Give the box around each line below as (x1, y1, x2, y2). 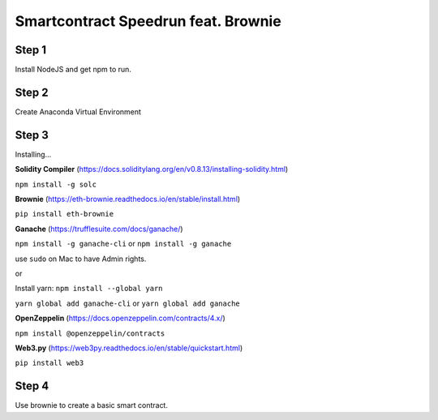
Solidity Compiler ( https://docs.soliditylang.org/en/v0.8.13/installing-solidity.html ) (15, 165, 289, 174)
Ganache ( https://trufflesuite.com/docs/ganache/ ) (15, 224, 183, 234)
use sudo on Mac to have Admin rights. (15, 254, 147, 264)
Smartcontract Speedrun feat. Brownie (15, 12, 281, 30)
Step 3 (15, 128, 49, 142)
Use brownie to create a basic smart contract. (15, 401, 168, 410)
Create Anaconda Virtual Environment (15, 106, 142, 117)
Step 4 (15, 379, 49, 393)
